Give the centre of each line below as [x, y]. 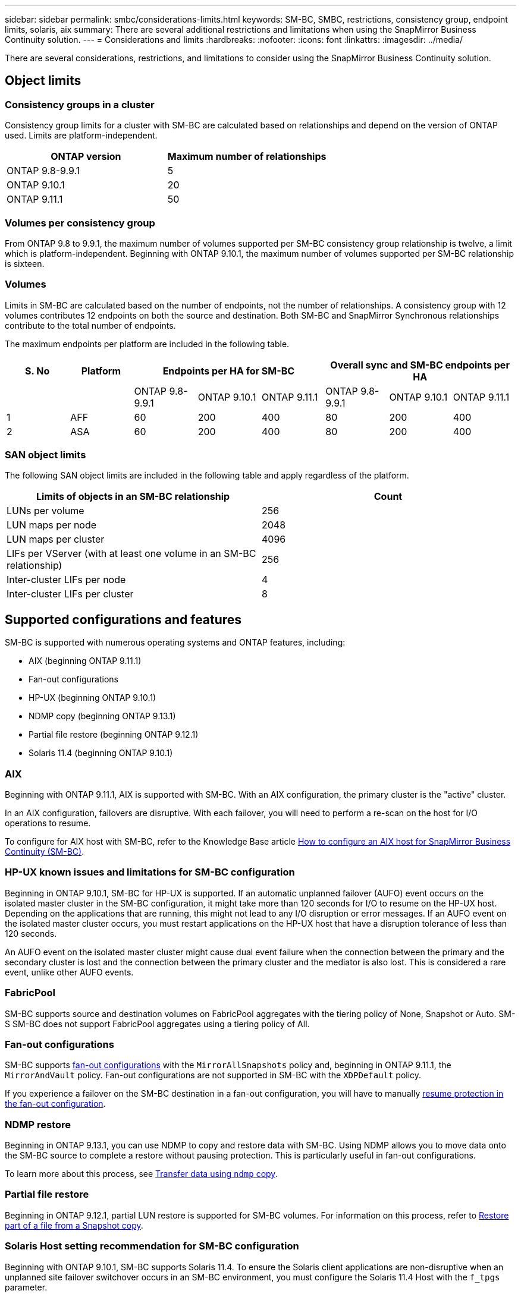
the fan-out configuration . [55, 1104]
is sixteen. [25, 263]
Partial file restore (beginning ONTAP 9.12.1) [114, 735]
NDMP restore [38, 1124]
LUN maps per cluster [56, 539]
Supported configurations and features [123, 619]
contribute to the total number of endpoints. [90, 325]
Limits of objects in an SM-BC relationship [133, 497]
